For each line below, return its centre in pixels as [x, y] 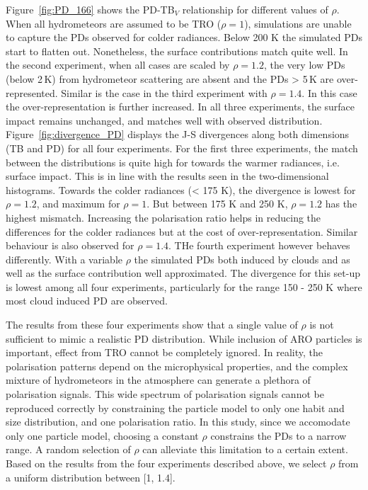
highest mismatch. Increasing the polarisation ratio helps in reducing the [163, 217]
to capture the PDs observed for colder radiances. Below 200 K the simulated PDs [184, 37]
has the [341, 204]
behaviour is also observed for [70, 245]
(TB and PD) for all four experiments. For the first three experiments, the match [182, 148]
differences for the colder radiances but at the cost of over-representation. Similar [182, 231]
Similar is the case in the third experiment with [164, 92]
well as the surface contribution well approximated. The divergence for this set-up [183, 273]
